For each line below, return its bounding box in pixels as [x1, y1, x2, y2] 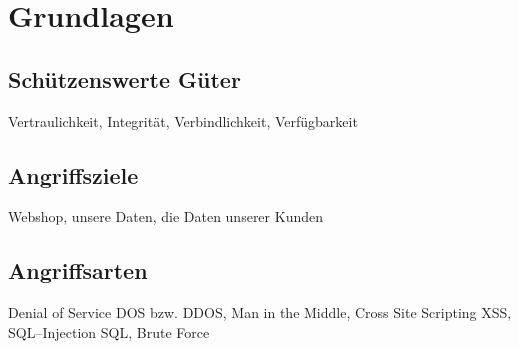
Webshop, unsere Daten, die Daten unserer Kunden [8, 206, 323, 227]
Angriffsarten [8, 255, 148, 286]
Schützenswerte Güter [8, 63, 241, 94]
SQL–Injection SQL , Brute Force [8, 321, 210, 342]
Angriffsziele [8, 159, 139, 190]
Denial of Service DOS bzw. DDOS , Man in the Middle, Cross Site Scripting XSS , [8, 302, 512, 323]
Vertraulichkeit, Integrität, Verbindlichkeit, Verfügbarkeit [8, 110, 358, 131]
